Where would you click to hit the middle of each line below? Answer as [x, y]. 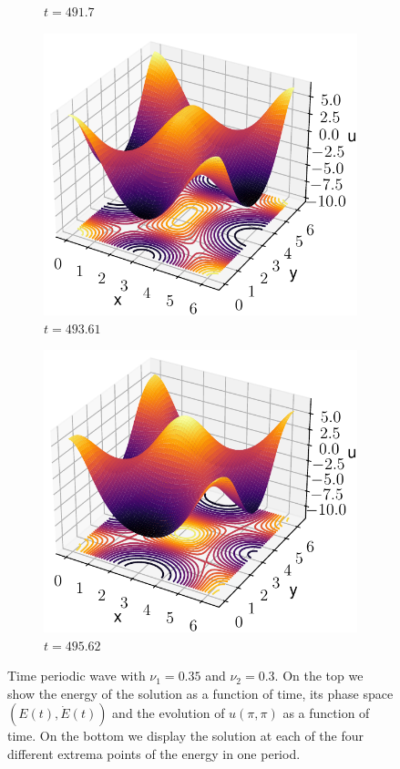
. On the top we [319, 676]
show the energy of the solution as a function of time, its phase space [200, 693]
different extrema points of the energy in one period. [154, 753]
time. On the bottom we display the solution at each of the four [186, 736]
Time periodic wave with [77, 676]
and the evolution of [169, 713]
